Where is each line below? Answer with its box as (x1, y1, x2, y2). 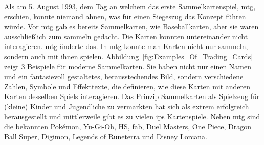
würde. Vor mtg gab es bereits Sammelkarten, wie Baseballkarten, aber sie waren (4, 21, 259, 32)
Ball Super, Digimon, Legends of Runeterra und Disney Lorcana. (4, 131, 208, 141)
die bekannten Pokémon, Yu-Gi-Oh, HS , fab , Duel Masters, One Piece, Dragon (4, 121, 252, 132)
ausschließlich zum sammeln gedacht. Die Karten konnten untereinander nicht (4, 31, 248, 41)
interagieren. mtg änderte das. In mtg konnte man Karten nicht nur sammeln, (4, 41, 248, 52)
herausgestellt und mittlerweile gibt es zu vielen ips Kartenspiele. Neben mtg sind (4, 111, 260, 122)
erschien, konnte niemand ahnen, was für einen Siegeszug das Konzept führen (4, 11, 246, 21)
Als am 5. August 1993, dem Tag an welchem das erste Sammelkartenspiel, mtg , (4, 1, 256, 11)
